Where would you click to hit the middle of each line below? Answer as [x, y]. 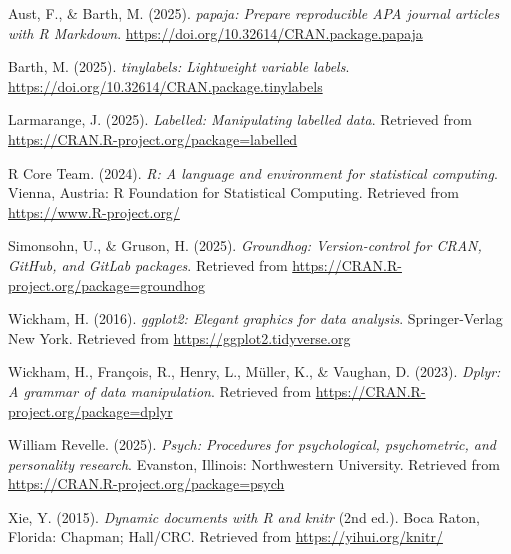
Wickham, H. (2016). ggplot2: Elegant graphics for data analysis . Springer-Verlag [255, 318]
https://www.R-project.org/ [94, 211]
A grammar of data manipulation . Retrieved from [160, 390]
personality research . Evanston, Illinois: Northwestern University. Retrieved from [254, 463]
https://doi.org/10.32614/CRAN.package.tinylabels [165, 85]
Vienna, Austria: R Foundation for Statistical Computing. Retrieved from [233, 192]
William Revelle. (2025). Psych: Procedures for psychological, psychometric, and [252, 444]
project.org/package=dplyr [90, 410]
